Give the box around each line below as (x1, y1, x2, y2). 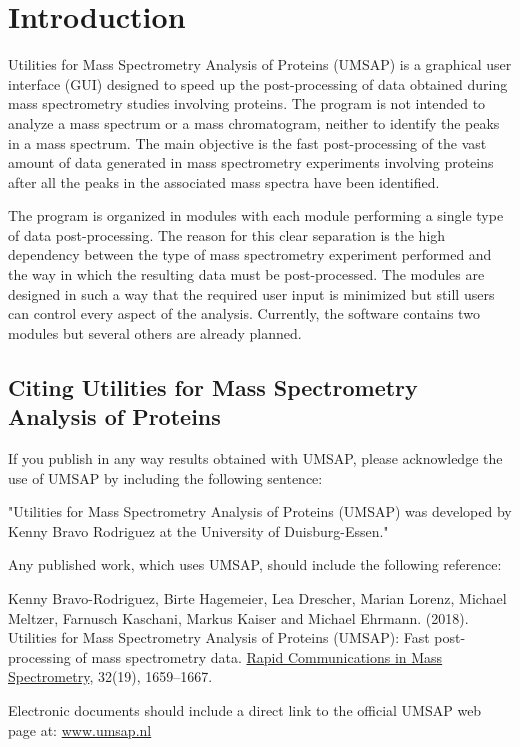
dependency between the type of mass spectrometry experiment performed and (8, 244, 492, 265)
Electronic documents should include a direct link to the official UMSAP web (8, 699, 482, 720)
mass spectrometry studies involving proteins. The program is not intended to (8, 93, 486, 114)
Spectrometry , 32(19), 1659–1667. (8, 666, 213, 687)
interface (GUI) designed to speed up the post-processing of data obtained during (8, 73, 508, 94)
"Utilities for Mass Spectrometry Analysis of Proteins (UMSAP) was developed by (8, 501, 512, 522)
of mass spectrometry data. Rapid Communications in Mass (75, 646, 443, 667)
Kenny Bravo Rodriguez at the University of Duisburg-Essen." (8, 520, 389, 541)
